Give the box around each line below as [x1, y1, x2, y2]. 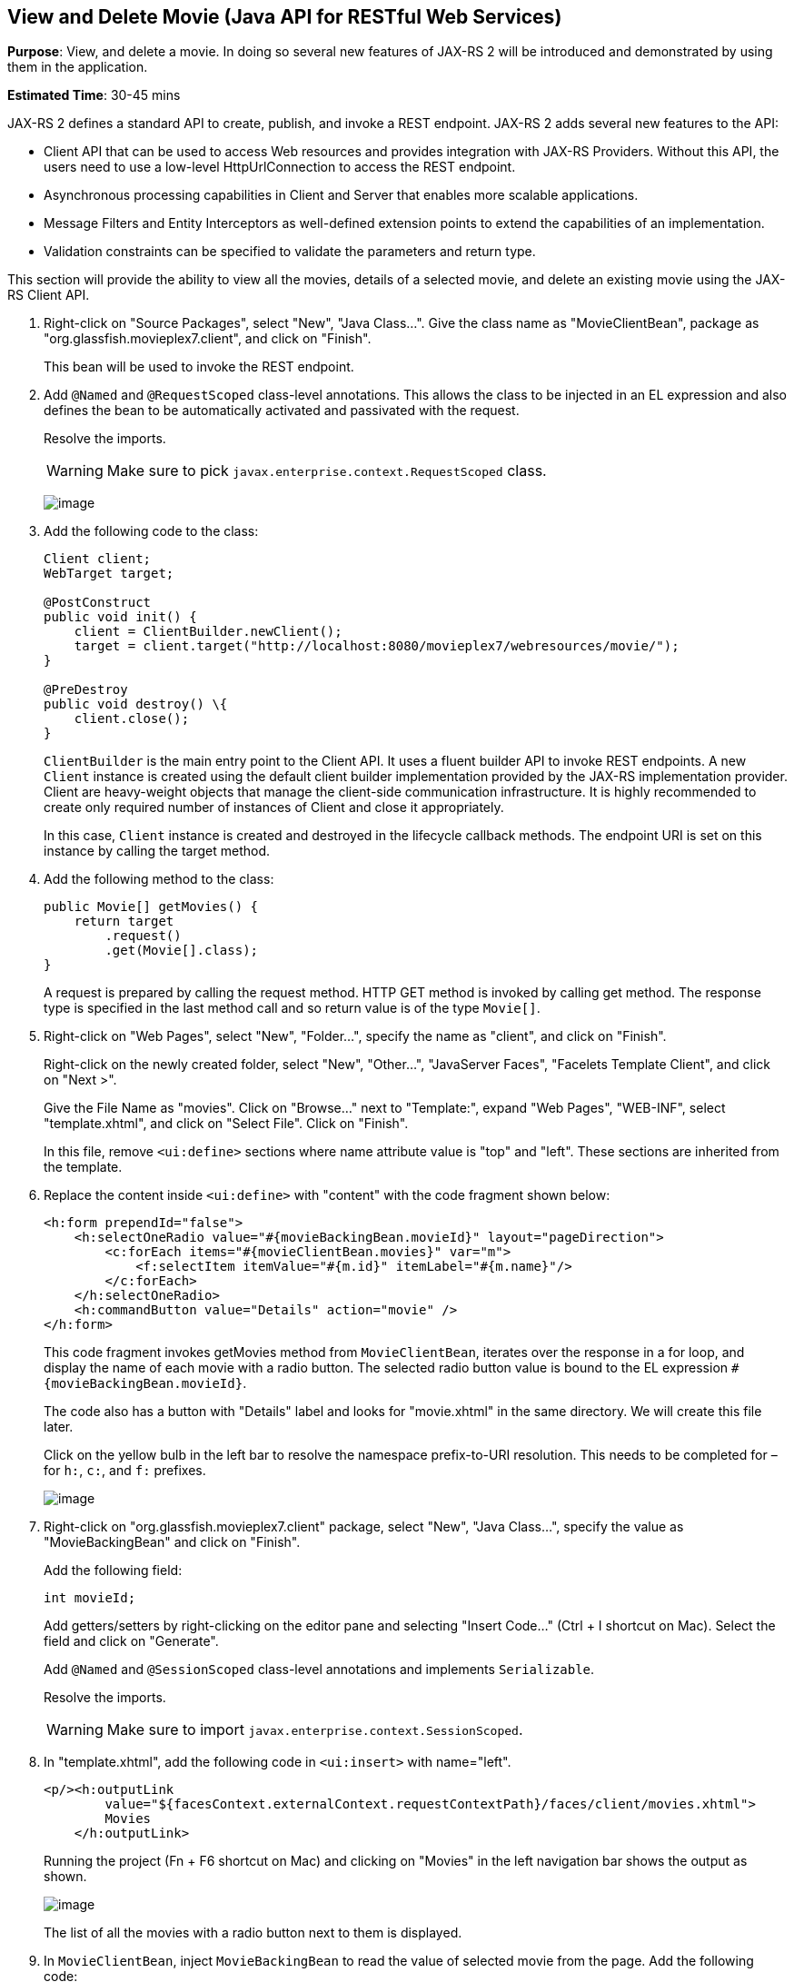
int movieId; [44, 1591, 136, 1606]
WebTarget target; [44, 566, 174, 581]
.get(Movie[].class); [104, 943, 259, 958]
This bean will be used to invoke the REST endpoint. [44, 359, 354, 375]
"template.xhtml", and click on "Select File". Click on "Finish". [44, 1115, 409, 1132]
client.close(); [74, 711, 190, 727]
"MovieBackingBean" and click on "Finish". [44, 1534, 301, 1551]
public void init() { [44, 609, 197, 625]
